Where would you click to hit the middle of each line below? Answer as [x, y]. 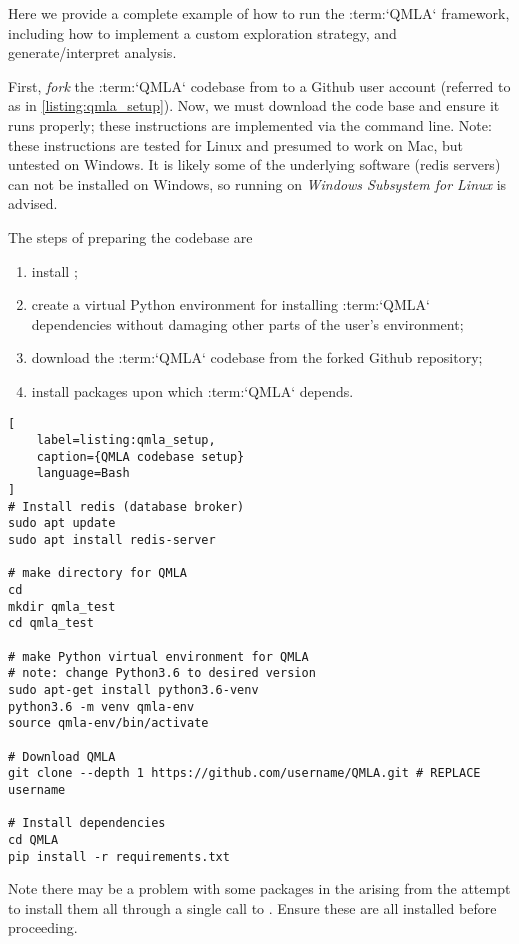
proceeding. [43, 927]
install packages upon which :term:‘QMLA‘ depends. [192, 390]
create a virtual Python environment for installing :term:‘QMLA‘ [230, 304]
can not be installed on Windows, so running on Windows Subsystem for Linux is [257, 183]
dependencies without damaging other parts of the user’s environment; [247, 323]
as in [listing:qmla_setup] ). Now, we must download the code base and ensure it [254, 105]
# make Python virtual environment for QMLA [158, 656]
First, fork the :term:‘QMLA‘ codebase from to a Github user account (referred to [259, 85]
